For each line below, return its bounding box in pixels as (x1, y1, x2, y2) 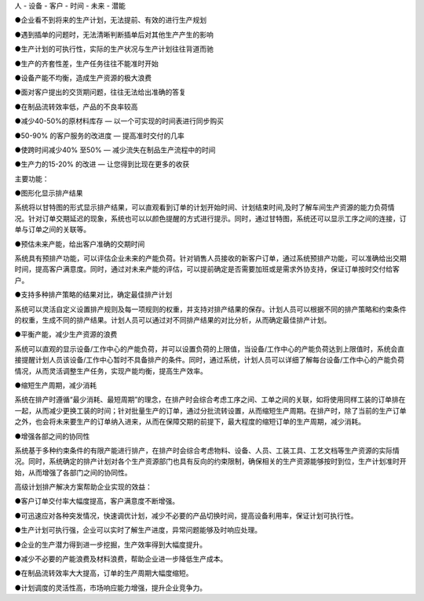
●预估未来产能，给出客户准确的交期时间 (14, 239, 145, 249)
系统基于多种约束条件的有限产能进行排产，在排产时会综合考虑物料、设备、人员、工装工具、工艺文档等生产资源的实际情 (14, 446, 400, 455)
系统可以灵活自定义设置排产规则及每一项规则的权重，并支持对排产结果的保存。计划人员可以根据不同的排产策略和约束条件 (14, 304, 407, 314)
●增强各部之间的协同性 (14, 432, 90, 441)
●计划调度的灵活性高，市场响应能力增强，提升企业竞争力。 (14, 583, 207, 592)
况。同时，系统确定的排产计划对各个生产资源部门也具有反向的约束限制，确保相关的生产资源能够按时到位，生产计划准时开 (14, 457, 407, 466)
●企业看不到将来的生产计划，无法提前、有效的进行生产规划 (14, 16, 207, 25)
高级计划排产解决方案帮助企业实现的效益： (14, 483, 152, 492)
